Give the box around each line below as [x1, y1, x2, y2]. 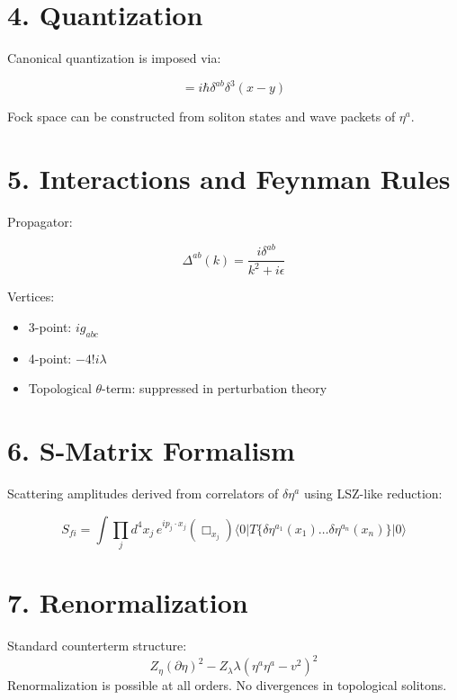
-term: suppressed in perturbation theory [102, 379, 327, 398]
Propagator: [7, 211, 73, 230]
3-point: [28, 318, 72, 337]
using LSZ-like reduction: [303, 484, 443, 503]
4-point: [28, 348, 72, 367]
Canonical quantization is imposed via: [7, 49, 221, 67]
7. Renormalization [7, 584, 248, 621]
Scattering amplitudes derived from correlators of [7, 484, 279, 503]
